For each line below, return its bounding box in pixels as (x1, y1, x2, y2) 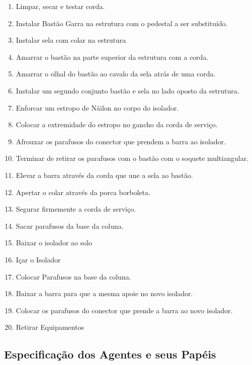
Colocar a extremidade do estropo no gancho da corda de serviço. (16, 119, 218, 130)
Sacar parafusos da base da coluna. (16, 220, 124, 231)
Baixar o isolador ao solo (16, 237, 93, 248)
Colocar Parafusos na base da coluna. (16, 271, 131, 282)
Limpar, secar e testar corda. (16, 1, 105, 11)
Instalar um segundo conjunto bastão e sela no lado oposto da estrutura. (16, 85, 239, 96)
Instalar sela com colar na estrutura (16, 35, 126, 45)
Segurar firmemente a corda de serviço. (16, 204, 136, 214)
